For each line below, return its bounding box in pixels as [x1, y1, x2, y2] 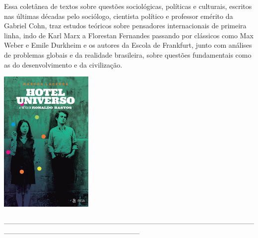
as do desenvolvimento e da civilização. [4, 59, 123, 70]
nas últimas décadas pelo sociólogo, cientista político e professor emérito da [4, 10, 233, 21]
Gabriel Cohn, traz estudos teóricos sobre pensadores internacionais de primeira [4, 20, 247, 31]
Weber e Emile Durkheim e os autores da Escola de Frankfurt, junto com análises [4, 40, 252, 50]
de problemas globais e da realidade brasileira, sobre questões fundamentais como [4, 49, 252, 60]
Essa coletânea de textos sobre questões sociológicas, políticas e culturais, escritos [4, 1, 252, 11]
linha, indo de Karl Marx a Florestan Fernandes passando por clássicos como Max [4, 30, 254, 40]
